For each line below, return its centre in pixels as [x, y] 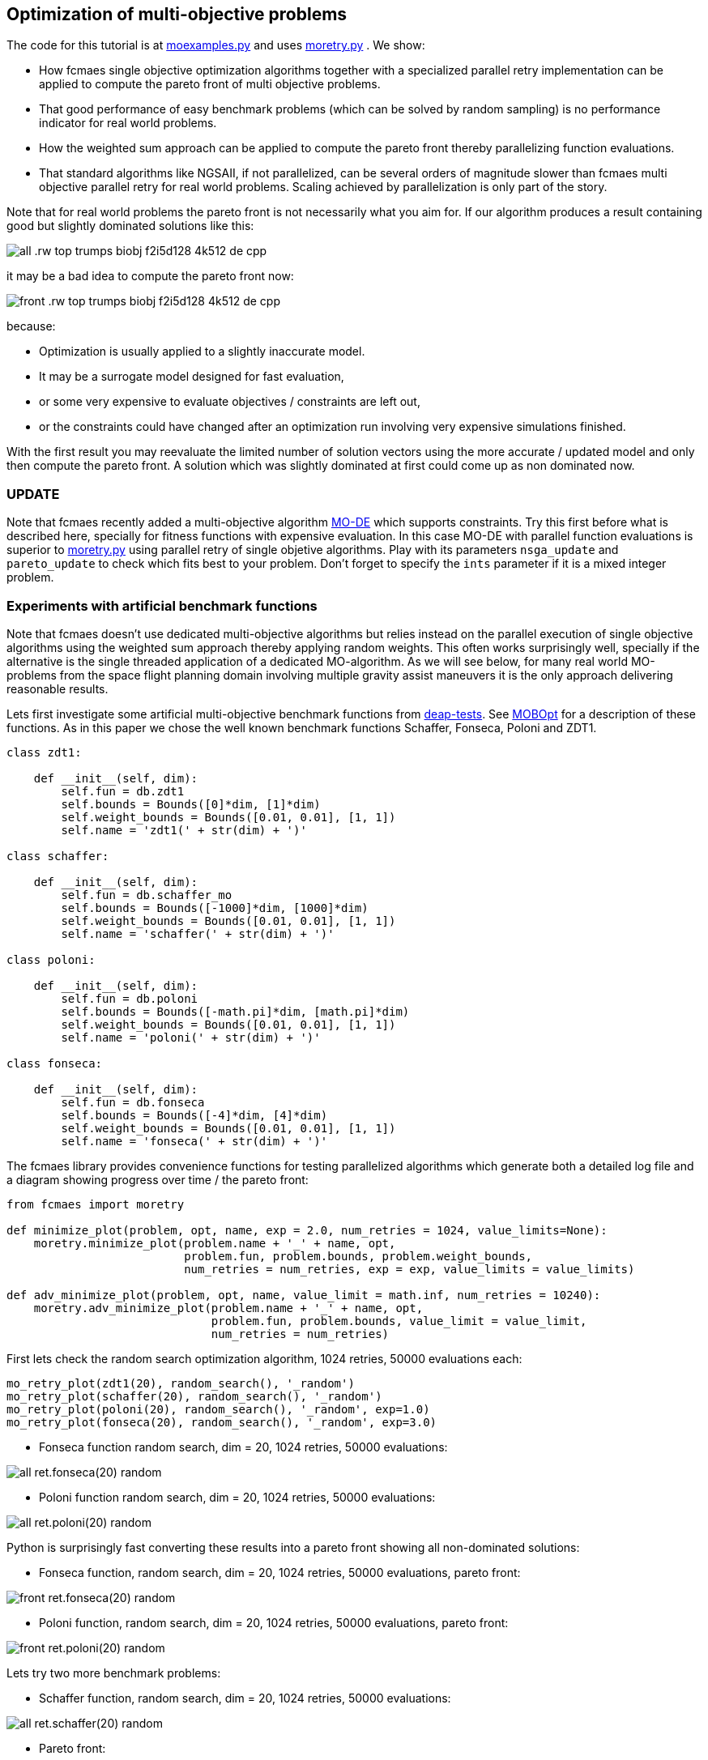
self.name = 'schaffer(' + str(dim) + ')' [198, 933]
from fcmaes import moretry [96, 1204]
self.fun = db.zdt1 [123, 791]
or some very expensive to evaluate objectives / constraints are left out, [230, 402]
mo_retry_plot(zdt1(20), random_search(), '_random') [181, 1383]
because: [31, 326]
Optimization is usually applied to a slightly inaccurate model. [202, 352]
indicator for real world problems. [128, 123]
